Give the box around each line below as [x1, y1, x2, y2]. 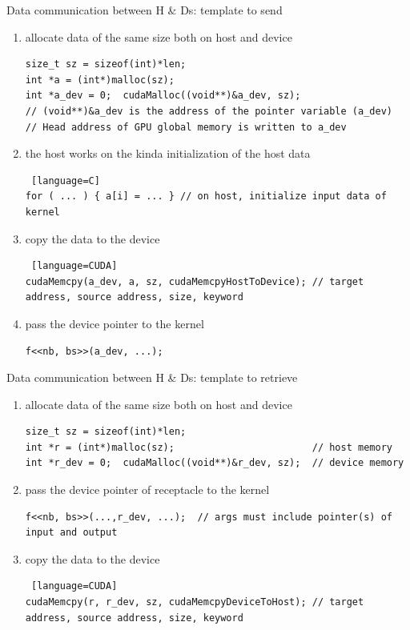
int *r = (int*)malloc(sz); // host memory [25, 441, 392, 453]
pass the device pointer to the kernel [25, 315, 204, 331]
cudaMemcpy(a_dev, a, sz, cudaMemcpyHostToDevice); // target [25, 275, 364, 287]
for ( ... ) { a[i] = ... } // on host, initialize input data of [25, 191, 387, 203]
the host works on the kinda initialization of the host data [25, 145, 311, 162]
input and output [25, 527, 118, 539]
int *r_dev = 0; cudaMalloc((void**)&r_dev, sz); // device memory [25, 457, 404, 469]
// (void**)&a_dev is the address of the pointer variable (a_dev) [25, 105, 392, 117]
